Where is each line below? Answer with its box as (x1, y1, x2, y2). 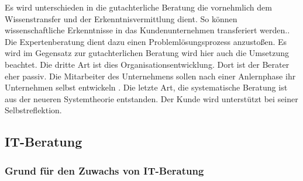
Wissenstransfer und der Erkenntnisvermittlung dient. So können (5, 12, 237, 25)
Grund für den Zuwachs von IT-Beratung (5, 163, 204, 177)
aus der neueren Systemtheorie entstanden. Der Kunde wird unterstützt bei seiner (5, 92, 298, 105)
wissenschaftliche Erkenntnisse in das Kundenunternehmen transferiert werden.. (5, 24, 290, 36)
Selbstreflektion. (5, 104, 62, 116)
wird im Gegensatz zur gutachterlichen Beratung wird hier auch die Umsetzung (5, 47, 289, 59)
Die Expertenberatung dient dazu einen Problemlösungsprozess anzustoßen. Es (5, 35, 287, 47)
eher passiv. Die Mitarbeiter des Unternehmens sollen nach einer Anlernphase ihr (5, 69, 296, 82)
